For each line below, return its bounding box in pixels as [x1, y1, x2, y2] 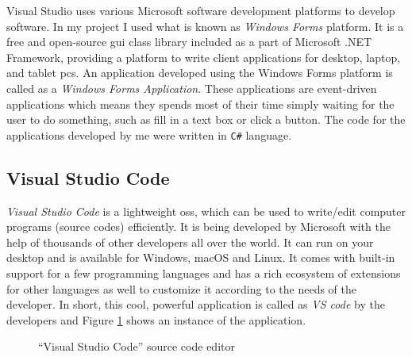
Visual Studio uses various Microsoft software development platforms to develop [6, 2, 395, 18]
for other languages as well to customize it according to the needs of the [6, 280, 356, 297]
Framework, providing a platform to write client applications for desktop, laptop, [6, 48, 401, 65]
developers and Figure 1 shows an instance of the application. [6, 311, 306, 328]
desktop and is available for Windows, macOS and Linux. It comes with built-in [6, 249, 395, 266]
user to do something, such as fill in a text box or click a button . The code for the [6, 111, 406, 128]
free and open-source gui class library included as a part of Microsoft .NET [6, 33, 372, 50]
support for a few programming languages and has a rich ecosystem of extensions [6, 264, 401, 281]
